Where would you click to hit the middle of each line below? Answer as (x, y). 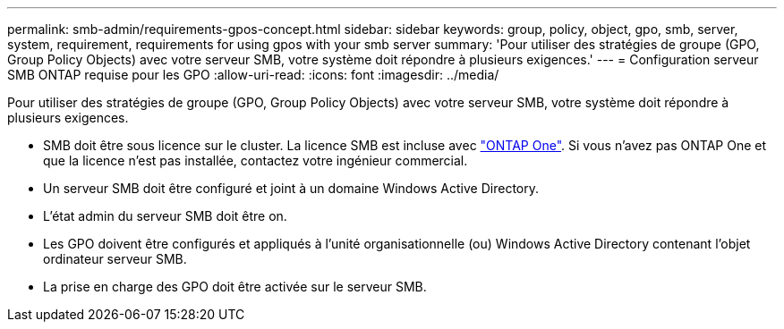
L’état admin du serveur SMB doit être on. (165, 216)
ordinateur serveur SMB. (115, 259)
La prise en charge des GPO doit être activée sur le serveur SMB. (235, 287)
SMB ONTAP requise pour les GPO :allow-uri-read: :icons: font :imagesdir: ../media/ (253, 75)
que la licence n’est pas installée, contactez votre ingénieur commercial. (256, 160)
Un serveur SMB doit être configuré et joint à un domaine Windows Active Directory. (291, 188)
